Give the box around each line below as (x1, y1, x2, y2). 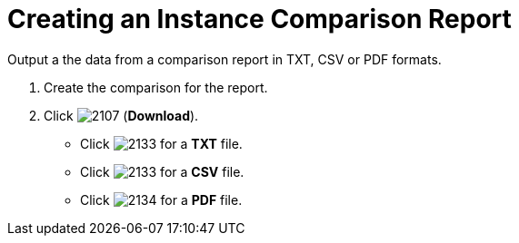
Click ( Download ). (44, 107, 199, 123)
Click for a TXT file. (80, 135, 243, 151)
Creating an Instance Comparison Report (7, 4, 512, 34)
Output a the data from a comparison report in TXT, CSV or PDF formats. (7, 51, 442, 67)
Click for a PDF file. (80, 191, 243, 208)
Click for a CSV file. (80, 163, 245, 180)
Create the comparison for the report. (44, 79, 268, 95)
